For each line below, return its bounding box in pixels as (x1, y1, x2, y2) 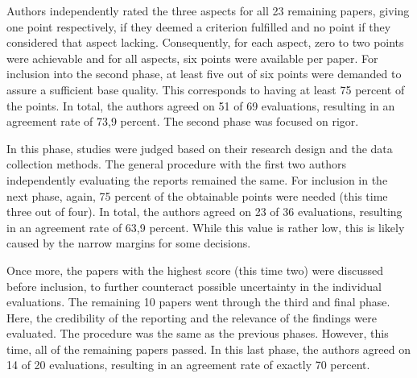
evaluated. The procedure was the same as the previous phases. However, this (6, 325, 389, 342)
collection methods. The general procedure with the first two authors (6, 156, 346, 172)
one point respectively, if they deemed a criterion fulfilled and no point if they (6, 18, 391, 35)
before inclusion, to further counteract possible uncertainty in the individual (6, 277, 382, 294)
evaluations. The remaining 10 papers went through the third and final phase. (6, 293, 390, 310)
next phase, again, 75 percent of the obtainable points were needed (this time (6, 187, 388, 204)
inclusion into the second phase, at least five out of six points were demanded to (6, 65, 402, 82)
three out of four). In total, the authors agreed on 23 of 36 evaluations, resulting (6, 203, 403, 220)
